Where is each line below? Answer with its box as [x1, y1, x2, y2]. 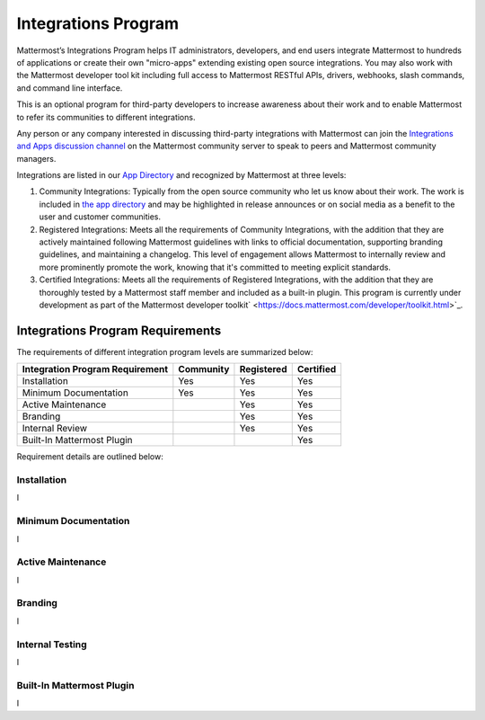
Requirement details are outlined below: [16, 451, 163, 462]
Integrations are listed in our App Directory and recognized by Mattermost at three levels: [16, 170, 347, 181]
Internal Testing [16, 638, 87, 651]
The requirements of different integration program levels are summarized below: [16, 346, 313, 357]
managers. [16, 153, 57, 164]
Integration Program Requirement [22, 363, 169, 376]
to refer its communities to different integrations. [16, 111, 196, 122]
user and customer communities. [39, 211, 162, 222]
